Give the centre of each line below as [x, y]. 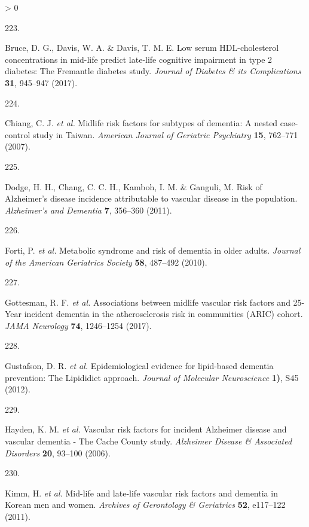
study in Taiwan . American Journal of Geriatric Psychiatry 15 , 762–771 [166, 134]
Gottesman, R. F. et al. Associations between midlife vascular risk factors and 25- [155, 302]
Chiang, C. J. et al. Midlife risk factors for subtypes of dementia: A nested [141, 123]
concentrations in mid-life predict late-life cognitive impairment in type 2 [139, 59]
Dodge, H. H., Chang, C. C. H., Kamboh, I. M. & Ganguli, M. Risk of [134, 186]
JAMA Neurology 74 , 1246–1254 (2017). [78, 325]
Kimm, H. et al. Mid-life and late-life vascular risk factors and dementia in [141, 493]
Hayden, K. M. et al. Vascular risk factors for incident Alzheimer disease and [146, 429]
